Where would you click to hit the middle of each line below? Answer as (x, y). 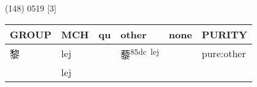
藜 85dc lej (140, 53)
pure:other (224, 54)
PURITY (224, 34)
